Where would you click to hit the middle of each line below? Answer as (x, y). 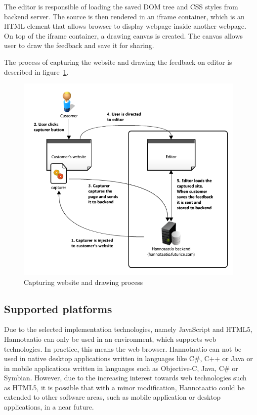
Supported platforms (58, 308)
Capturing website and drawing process (84, 282)
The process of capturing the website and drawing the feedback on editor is (118, 62)
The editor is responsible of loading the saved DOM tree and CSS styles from (121, 6)
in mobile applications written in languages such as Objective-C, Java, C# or (121, 368)
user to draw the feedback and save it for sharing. (79, 45)
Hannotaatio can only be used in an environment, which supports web (110, 339)
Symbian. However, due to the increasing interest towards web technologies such (125, 378)
